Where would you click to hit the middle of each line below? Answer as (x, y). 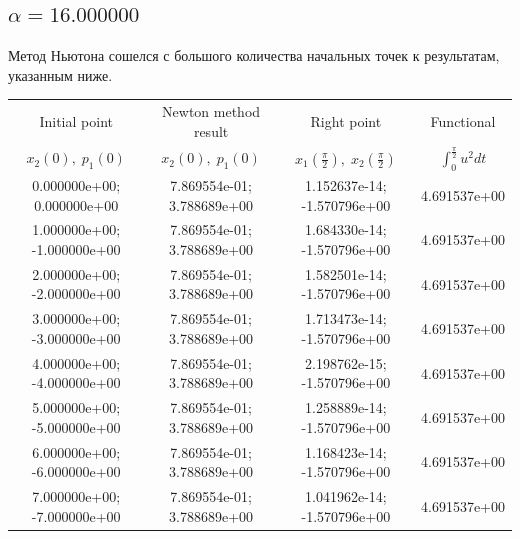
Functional (463, 120)
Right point (346, 120)
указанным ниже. (60, 74)
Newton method (211, 111)
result (211, 130)
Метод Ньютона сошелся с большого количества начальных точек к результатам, (254, 55)
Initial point (76, 120)
